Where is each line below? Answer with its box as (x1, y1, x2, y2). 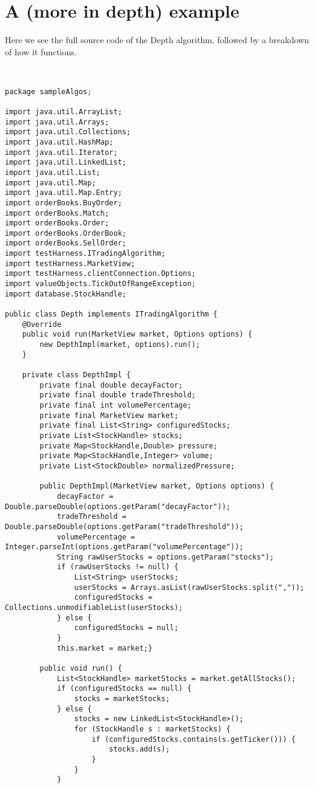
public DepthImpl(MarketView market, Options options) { (39, 482, 274, 491)
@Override (22, 320, 62, 329)
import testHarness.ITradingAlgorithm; (5, 249, 165, 258)
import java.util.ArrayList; (5, 107, 122, 116)
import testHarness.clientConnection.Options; (5, 269, 196, 278)
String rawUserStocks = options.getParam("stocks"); (56, 552, 274, 561)
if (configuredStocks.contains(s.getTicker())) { (92, 735, 296, 744)
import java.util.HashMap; (5, 137, 113, 146)
